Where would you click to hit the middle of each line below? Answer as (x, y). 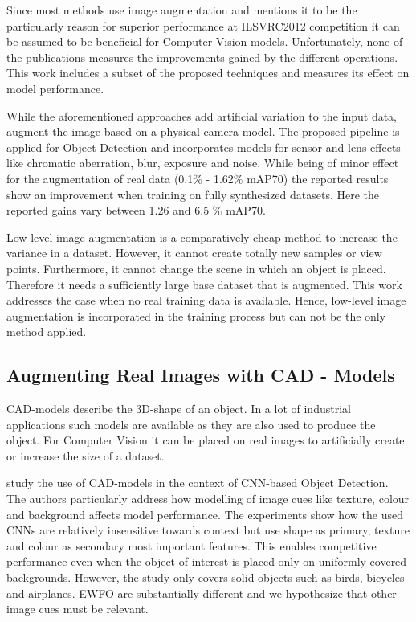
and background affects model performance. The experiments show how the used (205, 514)
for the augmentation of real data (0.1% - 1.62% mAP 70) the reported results (198, 178)
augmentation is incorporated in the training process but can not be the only (196, 315)
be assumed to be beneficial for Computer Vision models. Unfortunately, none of (205, 41)
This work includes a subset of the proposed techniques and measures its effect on (208, 73)
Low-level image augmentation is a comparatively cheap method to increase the (202, 237)
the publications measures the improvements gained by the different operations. (202, 57)
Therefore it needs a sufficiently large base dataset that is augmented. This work (204, 284)
